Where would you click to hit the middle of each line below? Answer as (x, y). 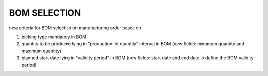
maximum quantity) (41, 51)
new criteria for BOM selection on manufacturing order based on (75, 28)
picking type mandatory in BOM (54, 37)
